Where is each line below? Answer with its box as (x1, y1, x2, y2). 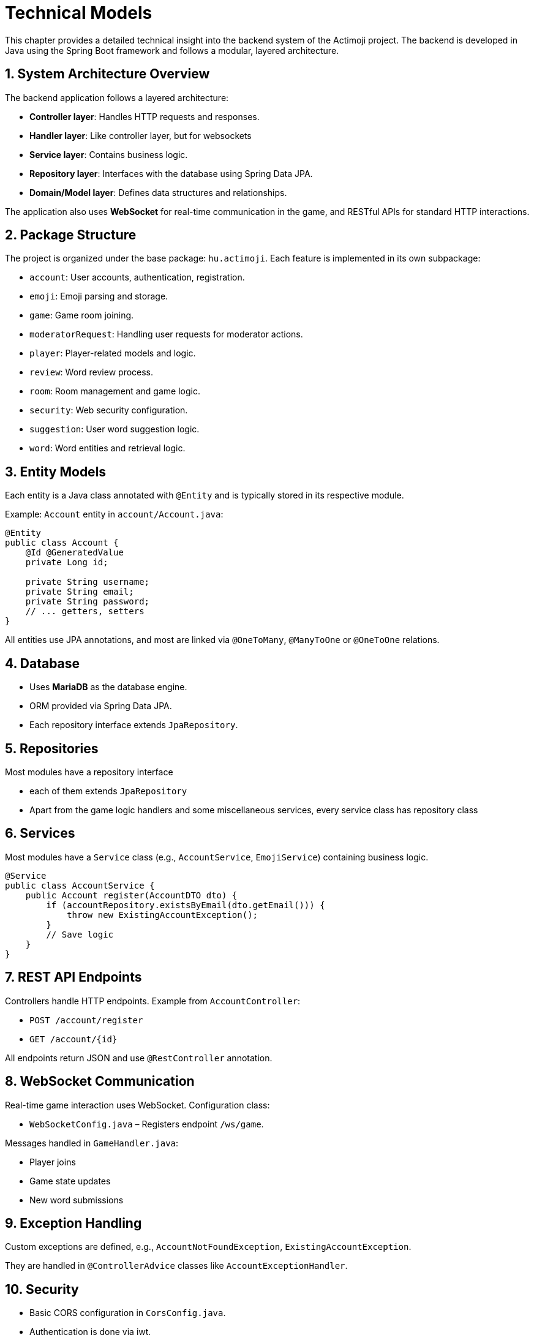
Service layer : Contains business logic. (29, 149, 188, 160)
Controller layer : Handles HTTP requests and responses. (29, 111, 260, 122)
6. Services (5, 825, 75, 841)
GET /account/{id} (29, 1034, 118, 1044)
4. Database (5, 655, 80, 671)
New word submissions (29, 1194, 124, 1205)
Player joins (29, 1156, 76, 1167)
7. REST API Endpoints (5, 969, 142, 985)
